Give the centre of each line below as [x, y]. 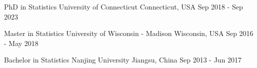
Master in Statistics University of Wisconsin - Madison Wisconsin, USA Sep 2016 [129, 33]
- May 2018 [21, 43]
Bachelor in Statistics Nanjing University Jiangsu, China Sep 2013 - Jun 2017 [123, 60]
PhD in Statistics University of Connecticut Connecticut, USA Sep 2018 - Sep [123, 6]
